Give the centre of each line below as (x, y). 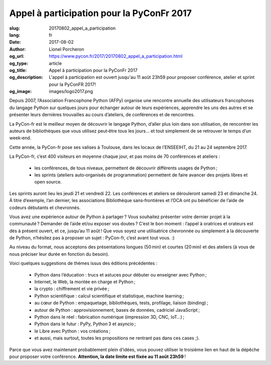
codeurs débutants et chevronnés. (45, 207)
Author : (18, 49)
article (55, 63)
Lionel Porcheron (66, 49)
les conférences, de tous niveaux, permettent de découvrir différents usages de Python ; (126, 168)
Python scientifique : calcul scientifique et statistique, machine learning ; (109, 296)
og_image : (21, 92)
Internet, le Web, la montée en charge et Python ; (85, 282)
